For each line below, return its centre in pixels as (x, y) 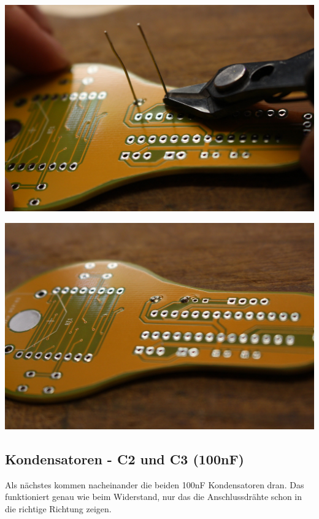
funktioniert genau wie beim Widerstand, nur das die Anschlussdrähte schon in (154, 497)
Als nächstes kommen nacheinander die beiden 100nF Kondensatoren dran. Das (155, 484)
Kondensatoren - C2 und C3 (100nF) (125, 459)
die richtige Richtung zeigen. (58, 508)
